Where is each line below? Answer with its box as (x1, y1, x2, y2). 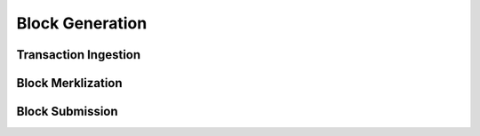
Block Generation (16, 13, 148, 33)
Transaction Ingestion (16, 47, 141, 62)
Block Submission (16, 104, 119, 119)
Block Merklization (16, 76, 124, 91)
